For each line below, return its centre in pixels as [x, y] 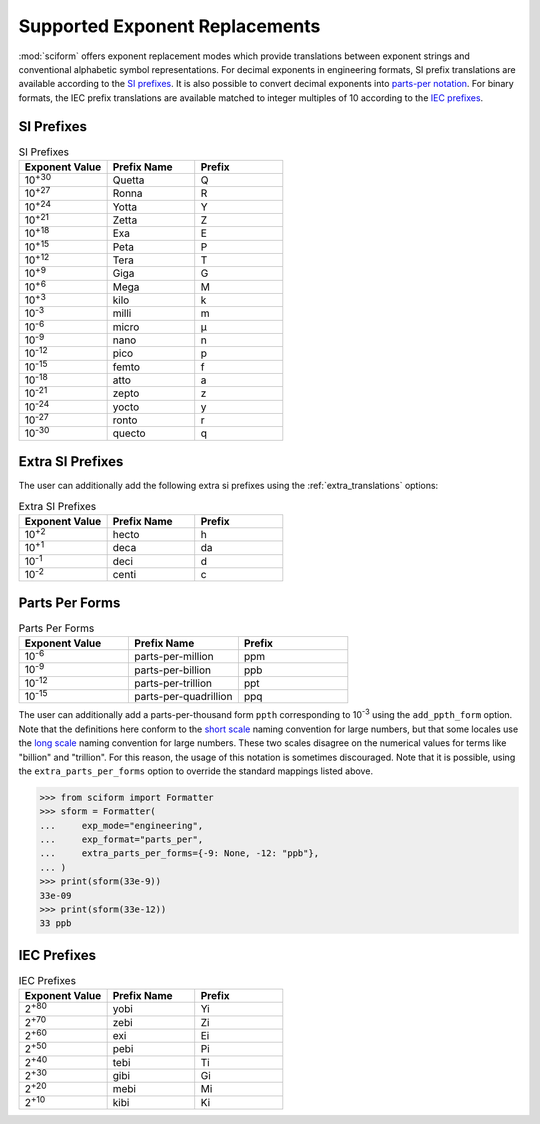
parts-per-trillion [173, 683]
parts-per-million [174, 657]
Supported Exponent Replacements [169, 26]
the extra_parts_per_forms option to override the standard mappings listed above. [196, 771]
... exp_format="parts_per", [121, 839]
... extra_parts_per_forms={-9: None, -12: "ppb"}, [179, 853]
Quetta [128, 180]
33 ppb [55, 923]
